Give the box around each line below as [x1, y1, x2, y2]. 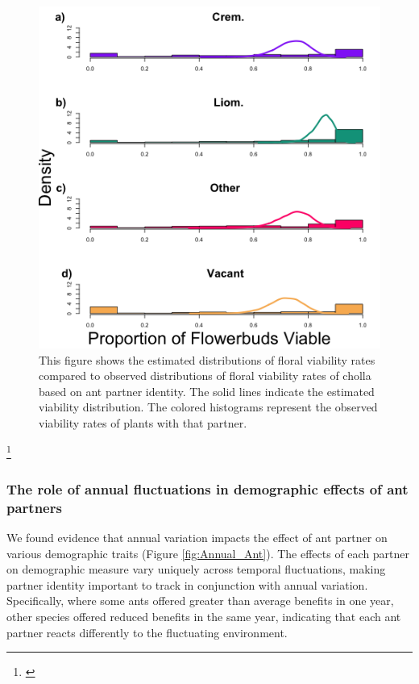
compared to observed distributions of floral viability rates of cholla [39, 367, 371, 384]
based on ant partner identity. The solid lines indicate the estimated [39, 382, 375, 399]
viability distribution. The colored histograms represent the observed [39, 398, 378, 415]
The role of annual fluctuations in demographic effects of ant [6, 478, 409, 498]
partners [6, 497, 62, 517]
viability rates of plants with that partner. [39, 414, 247, 431]
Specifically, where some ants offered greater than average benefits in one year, [6, 592, 394, 609]
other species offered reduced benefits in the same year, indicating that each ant [6, 607, 401, 624]
